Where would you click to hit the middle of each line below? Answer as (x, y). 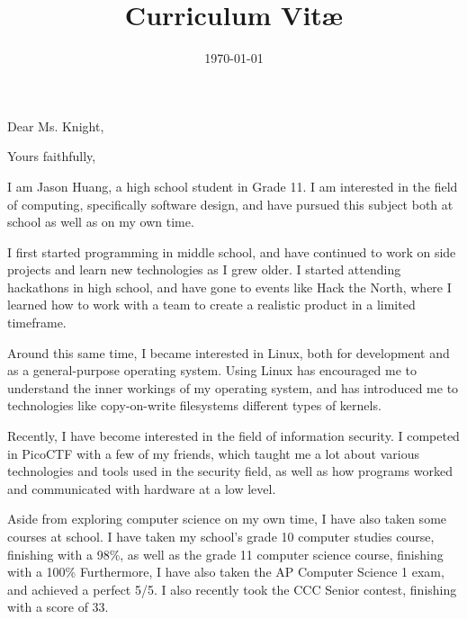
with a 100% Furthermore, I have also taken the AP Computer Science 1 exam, (226, 572)
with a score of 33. (58, 607)
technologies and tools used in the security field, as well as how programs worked (230, 471)
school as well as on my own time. (101, 222)
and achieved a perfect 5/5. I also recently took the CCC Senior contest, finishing (232, 589)
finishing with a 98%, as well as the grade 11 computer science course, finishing (225, 554)
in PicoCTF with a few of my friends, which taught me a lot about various (213, 453)
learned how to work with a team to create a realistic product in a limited (211, 305)
